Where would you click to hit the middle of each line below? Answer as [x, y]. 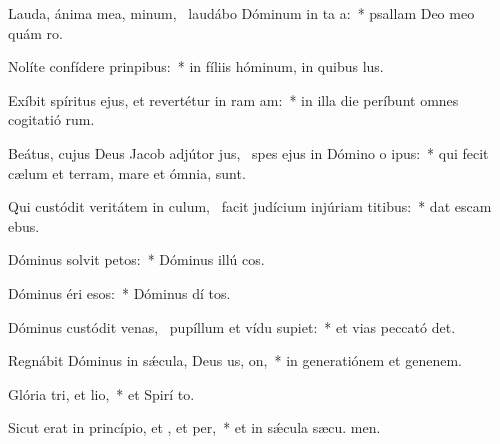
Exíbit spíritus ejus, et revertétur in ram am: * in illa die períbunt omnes [233, 99]
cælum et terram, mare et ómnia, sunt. [127, 172]
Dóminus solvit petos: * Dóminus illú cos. [136, 259]
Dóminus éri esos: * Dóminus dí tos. [119, 292]
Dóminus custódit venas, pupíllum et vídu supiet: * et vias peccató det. [232, 326]
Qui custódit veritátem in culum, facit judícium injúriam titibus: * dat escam [250, 206]
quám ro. [35, 32]
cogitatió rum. [51, 119]
